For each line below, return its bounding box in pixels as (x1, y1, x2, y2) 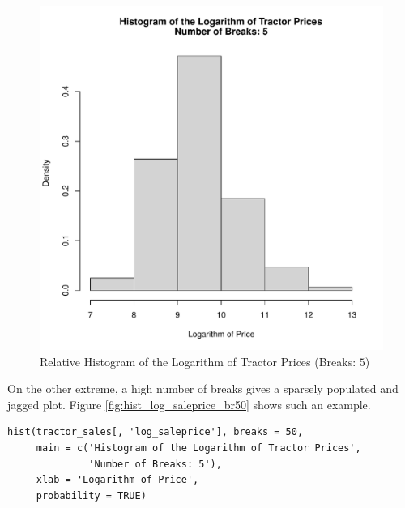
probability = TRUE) (36, 489, 147, 502)
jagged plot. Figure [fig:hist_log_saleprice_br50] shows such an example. (7, 395, 371, 412)
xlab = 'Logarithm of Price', (36, 474, 199, 486)
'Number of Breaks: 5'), (88, 458, 222, 470)
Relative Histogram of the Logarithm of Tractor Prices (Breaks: (40, 352, 356, 369)
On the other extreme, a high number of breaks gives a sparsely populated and (7, 380, 399, 397)
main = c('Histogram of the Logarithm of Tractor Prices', (36, 442, 361, 454)
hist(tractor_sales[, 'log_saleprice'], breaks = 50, (7, 426, 304, 438)
